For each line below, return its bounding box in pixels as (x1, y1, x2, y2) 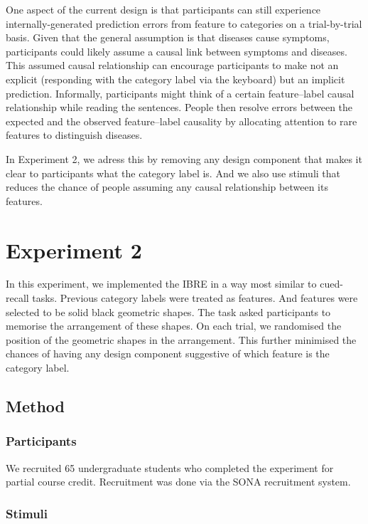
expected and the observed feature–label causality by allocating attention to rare (6, 113, 357, 128)
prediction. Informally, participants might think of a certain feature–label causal (6, 85, 355, 100)
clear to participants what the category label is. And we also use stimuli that (6, 165, 341, 180)
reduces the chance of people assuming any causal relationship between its (6, 179, 328, 194)
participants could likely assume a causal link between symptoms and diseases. (6, 43, 347, 58)
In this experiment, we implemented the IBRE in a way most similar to (6, 276, 317, 291)
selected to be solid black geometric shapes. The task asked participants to (6, 304, 331, 319)
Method (6, 394, 65, 416)
